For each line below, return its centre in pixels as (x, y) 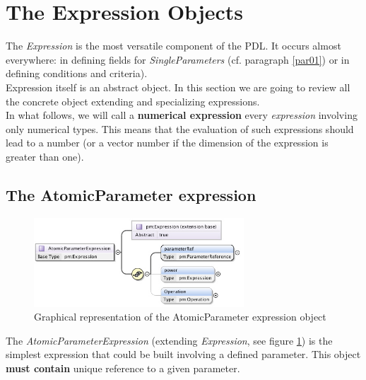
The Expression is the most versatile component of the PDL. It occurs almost (173, 46)
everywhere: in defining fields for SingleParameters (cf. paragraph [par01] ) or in (178, 59)
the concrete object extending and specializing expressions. (133, 101)
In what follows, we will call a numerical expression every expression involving (182, 115)
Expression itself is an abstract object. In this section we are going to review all (178, 87)
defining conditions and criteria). (77, 73)
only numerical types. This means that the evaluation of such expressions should (180, 128)
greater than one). (45, 156)
